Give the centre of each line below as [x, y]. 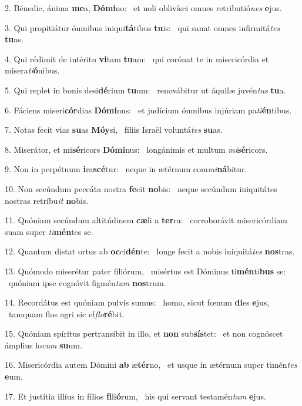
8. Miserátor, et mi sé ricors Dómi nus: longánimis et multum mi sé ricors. [136, 149]
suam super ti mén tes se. [49, 231]
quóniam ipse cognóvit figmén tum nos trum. [87, 282]
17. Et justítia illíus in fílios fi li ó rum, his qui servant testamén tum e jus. [135, 396]
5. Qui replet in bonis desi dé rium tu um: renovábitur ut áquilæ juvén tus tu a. [145, 90]
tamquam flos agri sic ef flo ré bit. [66, 313]
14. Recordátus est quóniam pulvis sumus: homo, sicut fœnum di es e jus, [137, 302]
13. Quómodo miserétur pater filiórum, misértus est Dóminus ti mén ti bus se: [145, 271]
